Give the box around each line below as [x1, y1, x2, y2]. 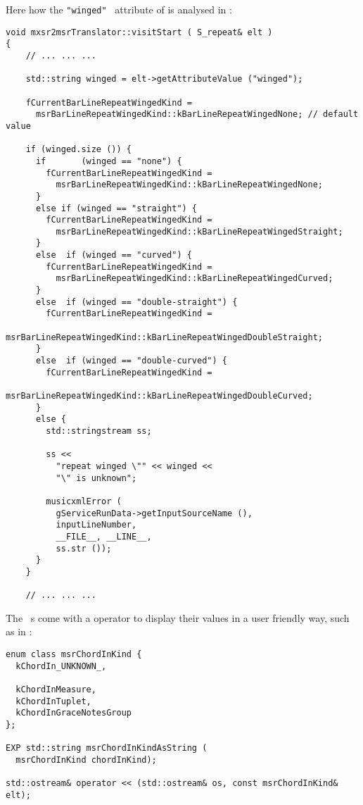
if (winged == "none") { [35, 156, 182, 166]
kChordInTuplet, [15, 696, 91, 706]
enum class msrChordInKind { [6, 649, 142, 659]
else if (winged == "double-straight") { [35, 297, 238, 307]
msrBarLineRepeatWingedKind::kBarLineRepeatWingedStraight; [56, 226, 343, 237]
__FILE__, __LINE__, [56, 531, 152, 542]
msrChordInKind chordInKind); [15, 754, 157, 765]
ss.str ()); [56, 543, 112, 554]
